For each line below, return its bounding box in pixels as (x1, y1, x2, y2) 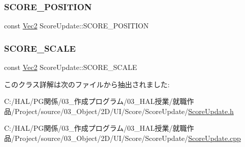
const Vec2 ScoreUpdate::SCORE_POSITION (4, 20, 149, 31)
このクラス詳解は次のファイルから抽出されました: (4, 79, 170, 89)
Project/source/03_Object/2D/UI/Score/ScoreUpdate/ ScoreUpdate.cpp (14, 133, 241, 143)
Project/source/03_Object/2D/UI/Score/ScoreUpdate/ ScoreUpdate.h (14, 105, 234, 116)
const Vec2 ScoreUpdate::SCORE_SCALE (4, 62, 137, 72)
